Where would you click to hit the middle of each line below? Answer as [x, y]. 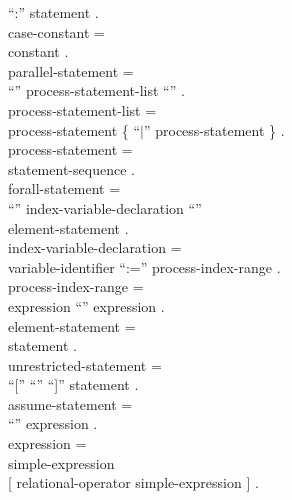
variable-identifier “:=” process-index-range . [144, 266]
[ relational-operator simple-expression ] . [133, 482]
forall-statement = [64, 188]
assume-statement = [70, 403]
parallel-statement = [71, 70]
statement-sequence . [71, 168]
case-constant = [56, 31]
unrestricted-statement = [85, 364]
